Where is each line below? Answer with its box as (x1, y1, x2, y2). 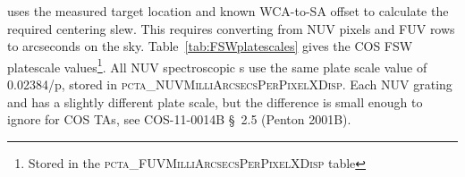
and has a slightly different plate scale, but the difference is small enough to (7, 92, 423, 111)
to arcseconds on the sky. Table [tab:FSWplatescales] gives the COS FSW (7, 37, 413, 55)
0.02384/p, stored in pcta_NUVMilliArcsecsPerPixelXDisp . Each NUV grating (7, 75, 452, 94)
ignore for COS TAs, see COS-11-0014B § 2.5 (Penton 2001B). (7, 110, 351, 129)
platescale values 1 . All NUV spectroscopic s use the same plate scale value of (7, 55, 427, 76)
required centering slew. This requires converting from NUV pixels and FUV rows (7, 19, 455, 38)
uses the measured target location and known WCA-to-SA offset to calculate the (7, 2, 449, 20)
